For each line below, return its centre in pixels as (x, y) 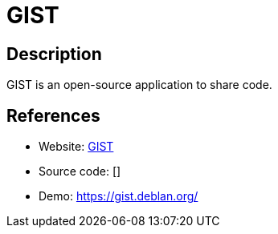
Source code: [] (80, 171)
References (53, 115)
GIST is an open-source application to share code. (139, 85)
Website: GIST (76, 147)
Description (54, 54)
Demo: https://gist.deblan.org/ (119, 196)
